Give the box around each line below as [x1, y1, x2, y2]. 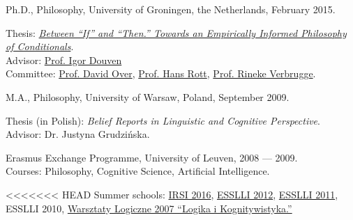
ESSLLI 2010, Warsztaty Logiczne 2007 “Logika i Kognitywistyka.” [6, 201, 292, 215]
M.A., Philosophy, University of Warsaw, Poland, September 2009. [6, 89, 290, 104]
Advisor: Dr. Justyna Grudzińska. [6, 127, 150, 141]
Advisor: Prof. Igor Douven [6, 52, 122, 67]
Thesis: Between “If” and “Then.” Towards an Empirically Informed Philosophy [6, 25, 347, 40]
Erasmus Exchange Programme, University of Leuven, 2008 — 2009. [6, 150, 298, 164]
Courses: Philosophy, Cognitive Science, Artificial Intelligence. [6, 164, 270, 178]
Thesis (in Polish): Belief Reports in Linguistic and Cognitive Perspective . [6, 113, 320, 127]
